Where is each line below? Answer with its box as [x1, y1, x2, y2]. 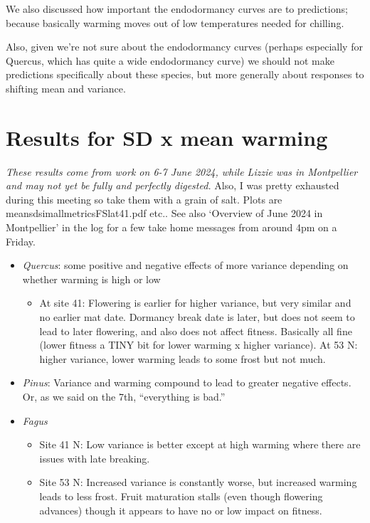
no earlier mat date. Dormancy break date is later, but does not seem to [39, 310, 355, 324]
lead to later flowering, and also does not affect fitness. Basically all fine [39, 323, 352, 338]
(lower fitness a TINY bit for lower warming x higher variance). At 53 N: [39, 337, 358, 352]
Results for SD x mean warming [6, 122, 328, 152]
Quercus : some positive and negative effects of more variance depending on [22, 258, 349, 273]
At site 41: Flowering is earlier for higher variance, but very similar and [39, 295, 351, 310]
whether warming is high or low [22, 271, 161, 286]
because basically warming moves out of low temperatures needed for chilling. [6, 15, 344, 30]
